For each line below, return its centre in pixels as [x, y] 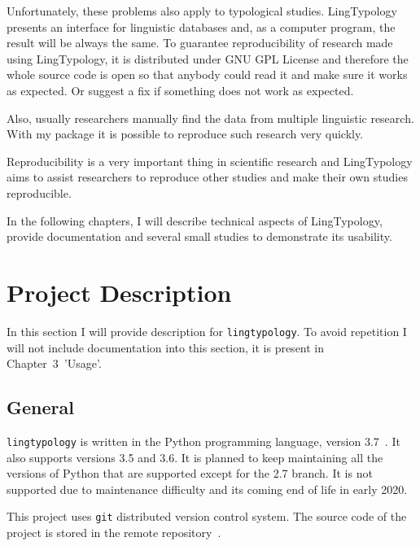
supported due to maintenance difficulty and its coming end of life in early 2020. [207, 489]
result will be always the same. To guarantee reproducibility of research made [200, 43]
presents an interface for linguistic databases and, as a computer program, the [201, 26]
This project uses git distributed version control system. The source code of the [207, 516]
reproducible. [39, 192]
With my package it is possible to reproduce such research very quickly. [185, 134]
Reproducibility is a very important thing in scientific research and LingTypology [210, 161]
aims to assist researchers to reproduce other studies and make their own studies [207, 177]
